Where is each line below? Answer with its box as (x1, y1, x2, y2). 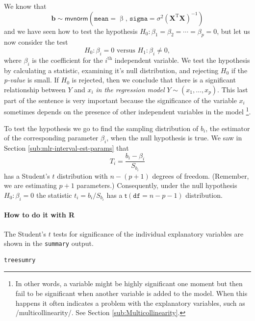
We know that (4, 1, 47, 11)
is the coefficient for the (32, 54, 103, 65)
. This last (217, 84, 248, 94)
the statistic (36, 189, 72, 200)
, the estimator (205, 123, 250, 133)
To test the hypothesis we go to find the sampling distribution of (4, 123, 199, 133)
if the (231, 65, 248, 75)
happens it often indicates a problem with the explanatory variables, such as (15, 297, 245, 308)
